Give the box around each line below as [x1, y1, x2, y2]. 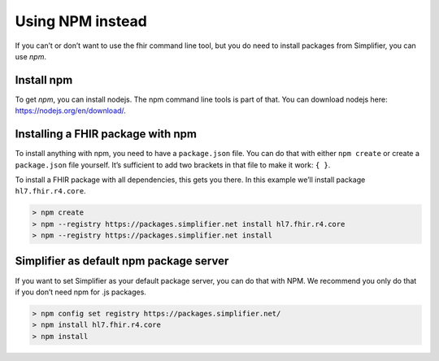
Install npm [15, 73, 73, 87]
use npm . [15, 51, 46, 61]
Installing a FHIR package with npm [15, 127, 197, 141]
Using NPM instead [15, 12, 148, 30]
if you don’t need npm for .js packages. [15, 287, 146, 297]
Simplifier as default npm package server [15, 254, 229, 268]
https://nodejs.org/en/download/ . [15, 106, 126, 115]
